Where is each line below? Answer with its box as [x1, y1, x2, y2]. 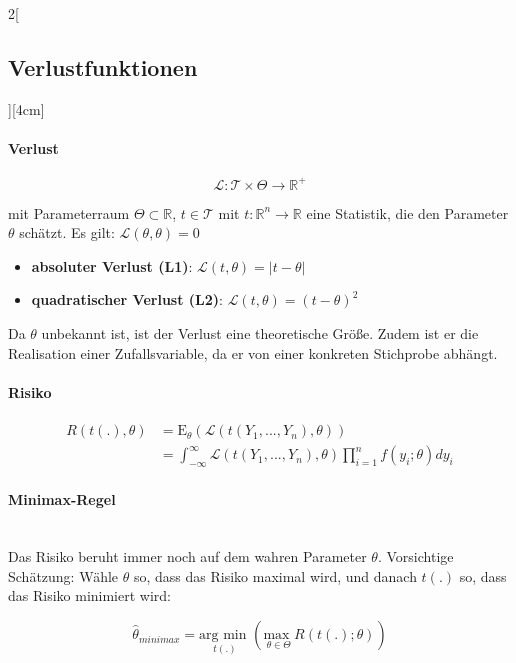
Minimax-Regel [8, 488, 116, 509]
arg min [199, 628, 247, 643]
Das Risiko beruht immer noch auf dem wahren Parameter [8, 546, 367, 567]
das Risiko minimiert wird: [8, 585, 171, 606]
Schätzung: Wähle [8, 565, 119, 586]
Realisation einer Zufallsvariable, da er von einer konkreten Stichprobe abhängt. [8, 342, 498, 363]
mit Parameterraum [8, 202, 130, 223]
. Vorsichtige [377, 546, 454, 567]
